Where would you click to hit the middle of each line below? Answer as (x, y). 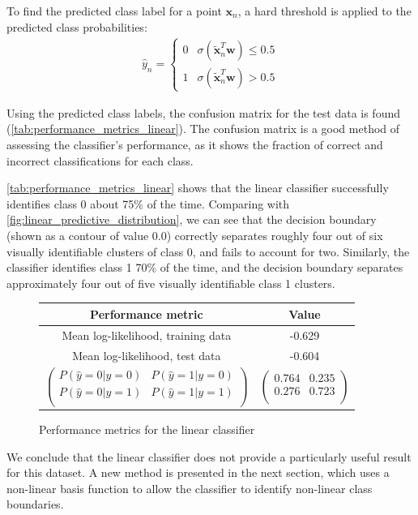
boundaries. (35, 504)
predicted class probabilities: (77, 26)
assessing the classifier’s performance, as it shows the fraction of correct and (195, 144)
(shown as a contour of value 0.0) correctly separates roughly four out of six (195, 235)
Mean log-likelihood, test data (147, 355)
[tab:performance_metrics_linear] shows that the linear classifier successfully (198, 188)
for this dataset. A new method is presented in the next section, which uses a (198, 472)
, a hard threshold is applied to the (324, 11)
